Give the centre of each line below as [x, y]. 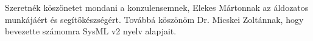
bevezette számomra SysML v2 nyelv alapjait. [91, 31]
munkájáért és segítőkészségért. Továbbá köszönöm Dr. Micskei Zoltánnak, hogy [154, 19]
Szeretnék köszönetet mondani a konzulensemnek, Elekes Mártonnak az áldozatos [157, 8]
